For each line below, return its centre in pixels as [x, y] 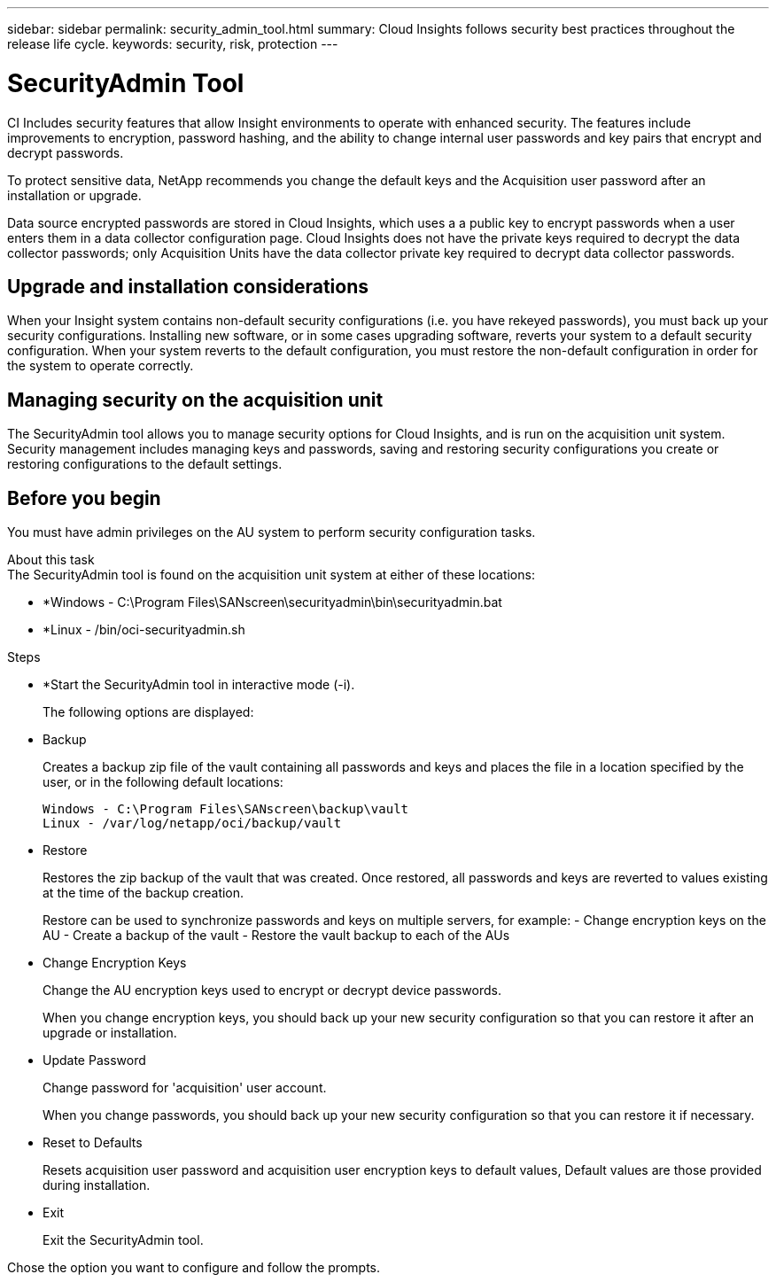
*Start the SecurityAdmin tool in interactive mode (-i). [199, 685]
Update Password [94, 1061]
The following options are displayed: [148, 712]
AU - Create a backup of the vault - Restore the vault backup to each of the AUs [276, 936]
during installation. [97, 1185]
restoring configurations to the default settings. [145, 464]
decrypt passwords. [66, 152]
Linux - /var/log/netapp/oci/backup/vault [192, 824]
